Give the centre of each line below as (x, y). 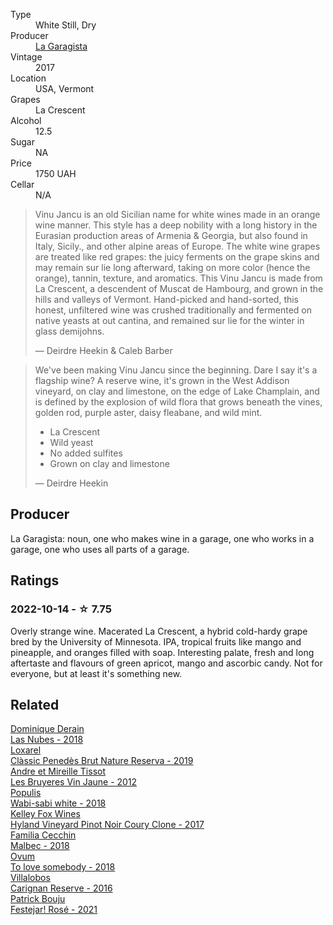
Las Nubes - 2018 (47, 740)
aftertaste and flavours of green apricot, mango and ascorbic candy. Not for (166, 663)
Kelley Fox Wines (45, 814)
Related (35, 704)
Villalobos (30, 878)
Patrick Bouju (38, 899)
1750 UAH (56, 173)
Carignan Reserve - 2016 (61, 888)
